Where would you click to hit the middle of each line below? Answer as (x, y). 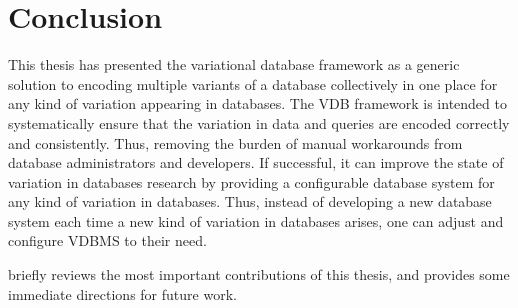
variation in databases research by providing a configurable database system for (251, 181)
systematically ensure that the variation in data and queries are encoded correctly (259, 122)
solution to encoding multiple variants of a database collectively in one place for (253, 83)
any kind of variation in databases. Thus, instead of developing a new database (250, 201)
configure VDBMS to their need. (107, 240)
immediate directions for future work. (122, 293)
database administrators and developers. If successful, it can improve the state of (256, 162)
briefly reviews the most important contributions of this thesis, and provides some (259, 274)
